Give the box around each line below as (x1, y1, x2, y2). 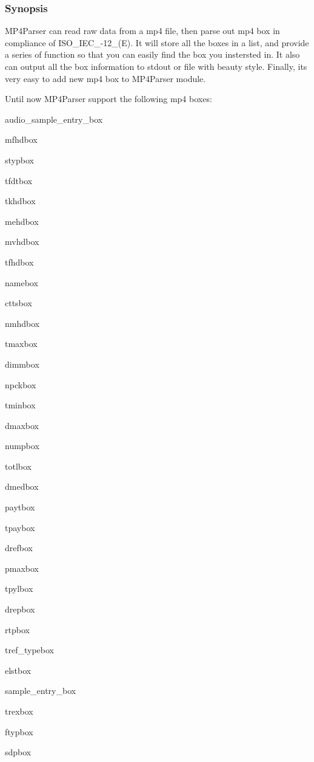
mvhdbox (5, 235, 39, 248)
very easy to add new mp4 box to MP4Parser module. (5, 72, 206, 84)
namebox (5, 276, 38, 289)
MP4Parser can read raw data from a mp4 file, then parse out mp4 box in (5, 24, 280, 37)
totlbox (5, 459, 32, 472)
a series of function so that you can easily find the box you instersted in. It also (5, 48, 300, 61)
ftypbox (5, 725, 33, 738)
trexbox (5, 705, 33, 717)
